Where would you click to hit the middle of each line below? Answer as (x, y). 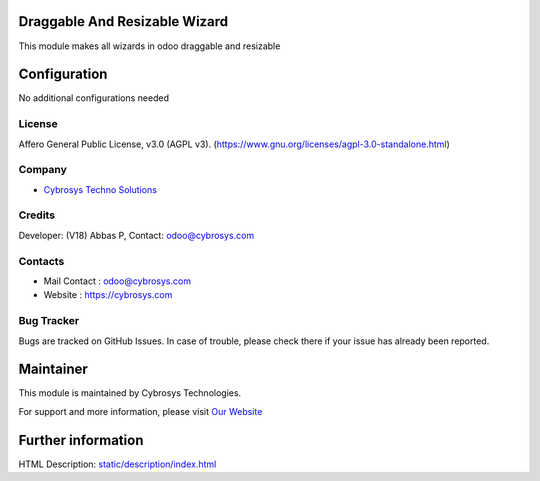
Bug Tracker (49, 321)
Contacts (41, 261)
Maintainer (53, 369)
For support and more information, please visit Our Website (140, 411)
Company (42, 170)
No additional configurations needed (94, 98)
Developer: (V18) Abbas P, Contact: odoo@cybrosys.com (136, 235)
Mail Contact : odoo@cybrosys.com (117, 281)
